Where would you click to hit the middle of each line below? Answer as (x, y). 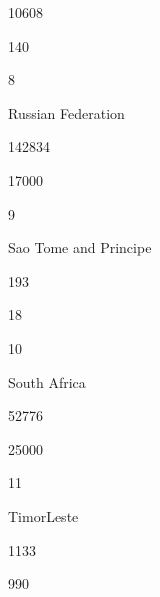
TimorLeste (43, 515)
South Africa (47, 381)
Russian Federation (66, 112)
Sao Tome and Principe (80, 247)
